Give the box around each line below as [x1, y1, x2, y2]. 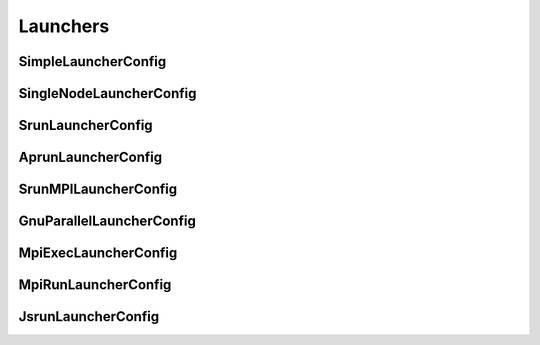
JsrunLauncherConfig [18, 308, 160, 325]
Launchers [18, 15, 110, 37]
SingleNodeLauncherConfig [18, 85, 197, 102]
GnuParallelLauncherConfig [18, 213, 197, 230]
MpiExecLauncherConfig [18, 245, 178, 262]
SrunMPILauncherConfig [18, 181, 178, 198]
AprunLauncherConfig [18, 149, 163, 166]
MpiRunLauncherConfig [18, 276, 172, 294]
